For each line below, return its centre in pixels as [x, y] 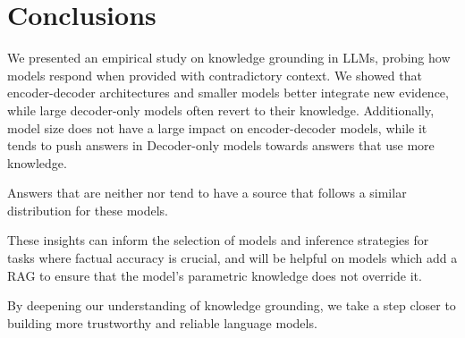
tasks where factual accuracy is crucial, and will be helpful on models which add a [232, 258]
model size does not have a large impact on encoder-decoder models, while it [217, 127]
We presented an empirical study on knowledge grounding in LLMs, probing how [229, 58]
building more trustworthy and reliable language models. [162, 322]
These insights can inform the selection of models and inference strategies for [218, 240]
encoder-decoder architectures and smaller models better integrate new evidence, [228, 93]
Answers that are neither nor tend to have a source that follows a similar [207, 193]
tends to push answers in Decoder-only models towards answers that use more [221, 145]
